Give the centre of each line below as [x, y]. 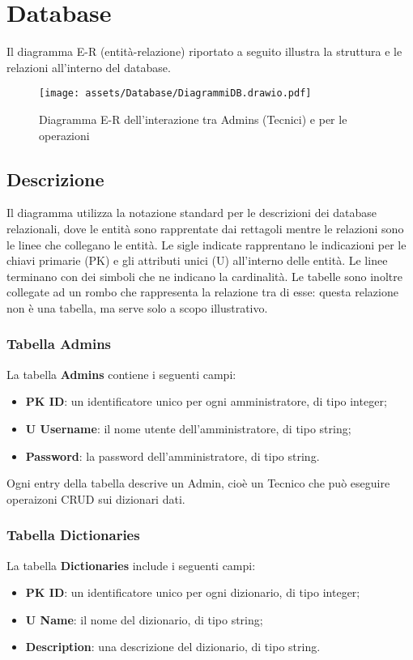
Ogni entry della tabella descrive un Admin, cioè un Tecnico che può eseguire [198, 483]
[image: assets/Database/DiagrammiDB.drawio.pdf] [175, 94]
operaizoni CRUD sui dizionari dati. [96, 498]
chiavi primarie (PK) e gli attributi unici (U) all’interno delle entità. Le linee [197, 260]
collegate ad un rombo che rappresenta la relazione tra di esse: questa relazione [202, 292]
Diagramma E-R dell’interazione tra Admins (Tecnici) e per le [193, 119]
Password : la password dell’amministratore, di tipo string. [172, 456]
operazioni [64, 135]
